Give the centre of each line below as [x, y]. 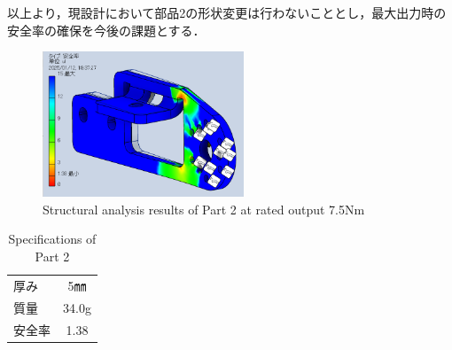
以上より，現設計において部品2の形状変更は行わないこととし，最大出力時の [227, 12]
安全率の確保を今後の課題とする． [106, 30]
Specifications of [52, 239]
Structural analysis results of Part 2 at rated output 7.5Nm [204, 209]
